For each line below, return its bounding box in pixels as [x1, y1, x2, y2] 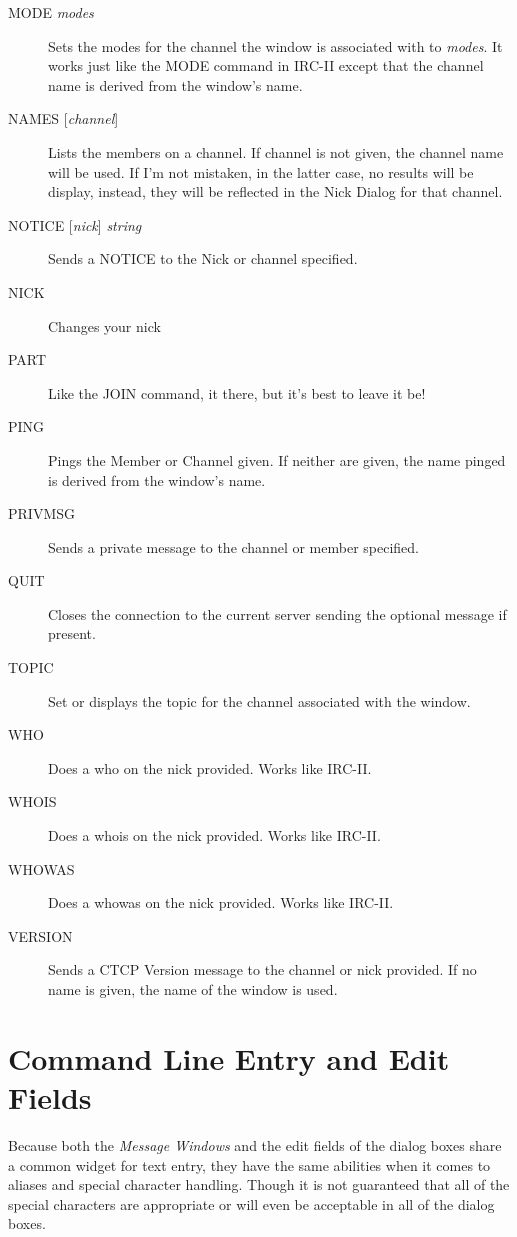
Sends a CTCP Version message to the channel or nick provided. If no [48, 959, 477, 980]
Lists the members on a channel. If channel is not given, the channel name [48, 141, 504, 162]
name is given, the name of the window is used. [48, 979, 338, 999]
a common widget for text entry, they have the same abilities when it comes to [8, 1154, 491, 1175]
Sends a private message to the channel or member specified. [48, 536, 419, 557]
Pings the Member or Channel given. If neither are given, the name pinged [48, 449, 506, 470]
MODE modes [8, 2, 94, 22]
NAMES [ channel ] [8, 108, 119, 129]
